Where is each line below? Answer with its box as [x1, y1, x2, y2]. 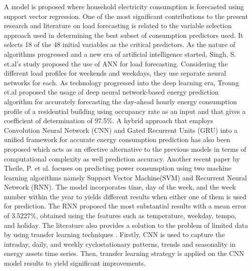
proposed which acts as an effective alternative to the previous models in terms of [4, 143, 246, 154]
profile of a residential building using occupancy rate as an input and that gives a [4, 106, 246, 116]
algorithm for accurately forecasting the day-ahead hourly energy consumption [4, 96, 237, 106]
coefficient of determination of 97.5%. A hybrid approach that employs [4, 115, 213, 126]
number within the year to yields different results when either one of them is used [4, 191, 247, 201]
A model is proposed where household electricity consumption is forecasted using [4, 1, 244, 11]
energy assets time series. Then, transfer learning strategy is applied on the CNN [4, 248, 244, 258]
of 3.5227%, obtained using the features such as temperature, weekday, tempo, [4, 210, 236, 221]
